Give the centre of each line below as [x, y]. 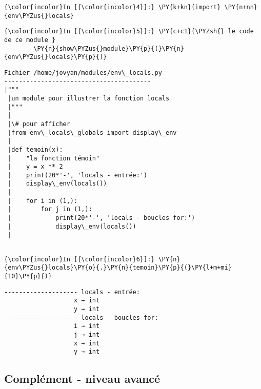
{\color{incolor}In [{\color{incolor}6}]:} [79, 259]
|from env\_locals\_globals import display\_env [92, 132]
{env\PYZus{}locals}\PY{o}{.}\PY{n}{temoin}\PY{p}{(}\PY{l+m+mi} [118, 268]
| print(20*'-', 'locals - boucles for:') [102, 218]
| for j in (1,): [50, 209]
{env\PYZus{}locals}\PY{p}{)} [56, 57]
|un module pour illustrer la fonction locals [89, 98]
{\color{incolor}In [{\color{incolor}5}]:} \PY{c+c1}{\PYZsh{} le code [129, 32]
